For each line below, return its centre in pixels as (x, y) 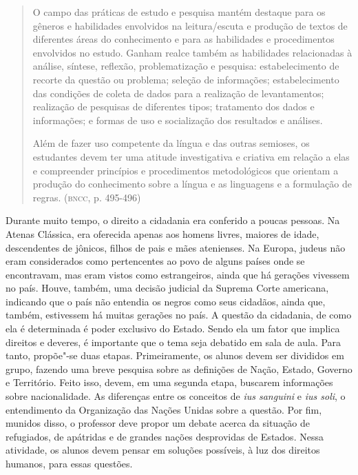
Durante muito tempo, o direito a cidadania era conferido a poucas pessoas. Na (173, 220)
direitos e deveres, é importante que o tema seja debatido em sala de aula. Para (173, 342)
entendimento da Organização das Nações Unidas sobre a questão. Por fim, (164, 409)
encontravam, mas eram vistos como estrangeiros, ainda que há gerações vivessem (178, 274)
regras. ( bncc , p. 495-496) (87, 197)
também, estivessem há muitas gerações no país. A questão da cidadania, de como (179, 315)
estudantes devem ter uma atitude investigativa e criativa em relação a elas (191, 156)
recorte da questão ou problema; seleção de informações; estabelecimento (186, 79)
